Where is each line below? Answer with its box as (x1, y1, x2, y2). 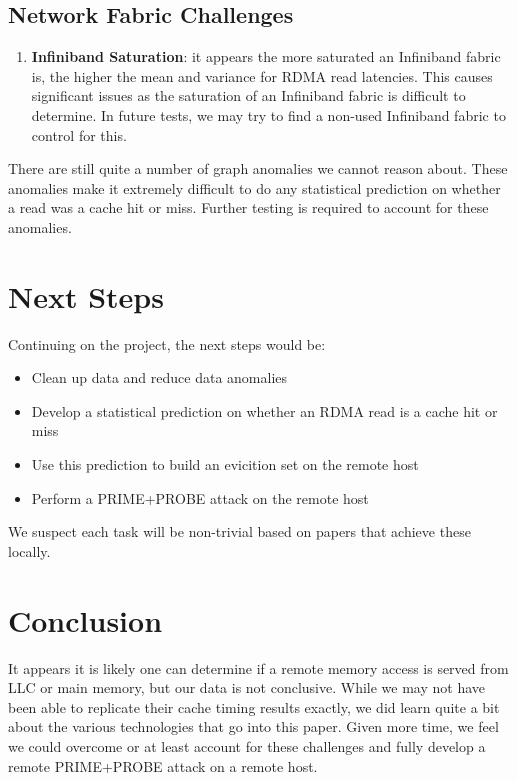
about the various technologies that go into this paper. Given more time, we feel (8, 716, 499, 737)
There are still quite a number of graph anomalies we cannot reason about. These (8, 158, 508, 179)
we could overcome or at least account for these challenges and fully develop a (8, 735, 486, 756)
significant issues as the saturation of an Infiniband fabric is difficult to (31, 85, 466, 106)
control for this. (31, 124, 127, 145)
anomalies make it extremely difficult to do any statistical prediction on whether (8, 177, 501, 198)
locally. (8, 540, 51, 561)
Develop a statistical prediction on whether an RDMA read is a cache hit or (31, 400, 498, 421)
